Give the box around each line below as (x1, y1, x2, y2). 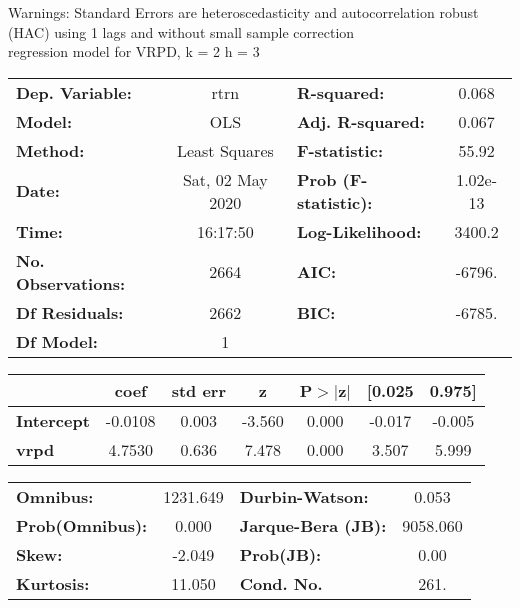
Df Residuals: (16, 300, 124, 324)
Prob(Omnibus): (16, 513, 148, 537)
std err (171, 378, 226, 402)
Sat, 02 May (182, 167, 268, 191)
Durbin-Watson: (239, 484, 369, 508)
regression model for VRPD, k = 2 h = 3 (8, 41, 260, 62)
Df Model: (16, 329, 98, 353)
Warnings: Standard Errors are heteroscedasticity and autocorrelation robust (8, 2, 479, 22)
